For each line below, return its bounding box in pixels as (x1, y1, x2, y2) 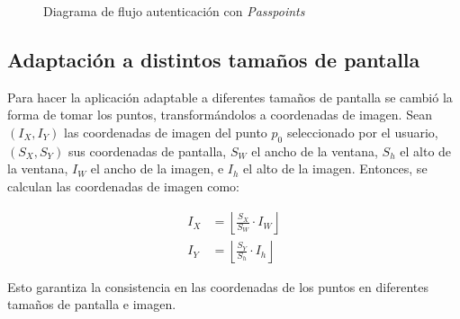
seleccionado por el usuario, (286, 122, 438, 141)
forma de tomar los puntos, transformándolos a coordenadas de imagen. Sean (7, 105, 432, 124)
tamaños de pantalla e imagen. (7, 295, 176, 314)
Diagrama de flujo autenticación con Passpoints (43, 2, 305, 20)
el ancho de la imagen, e (90, 159, 224, 178)
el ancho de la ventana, (251, 141, 378, 160)
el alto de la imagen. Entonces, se (243, 159, 428, 178)
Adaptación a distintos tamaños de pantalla (7, 45, 420, 73)
